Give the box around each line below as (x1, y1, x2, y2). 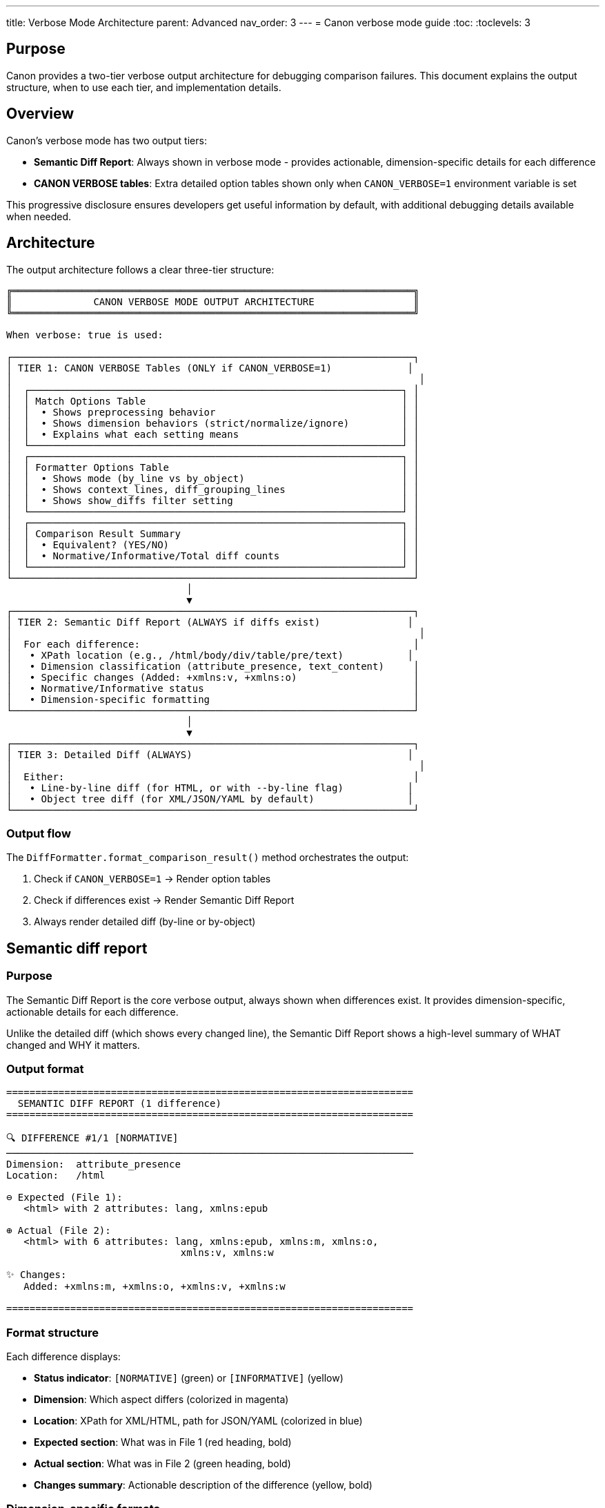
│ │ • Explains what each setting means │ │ (6, 428, 419, 440)
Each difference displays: (6, 1351, 121, 1362)
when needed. (6, 210, 72, 222)
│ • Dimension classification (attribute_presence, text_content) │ (6, 660, 419, 672)
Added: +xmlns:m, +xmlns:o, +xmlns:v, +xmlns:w (23, 1281, 286, 1293)
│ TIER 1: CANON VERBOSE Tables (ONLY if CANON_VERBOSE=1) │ (6, 362, 414, 374)
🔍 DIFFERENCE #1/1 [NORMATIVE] (6, 1132, 179, 1144)
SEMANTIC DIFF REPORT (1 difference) (17, 1098, 221, 1110)
